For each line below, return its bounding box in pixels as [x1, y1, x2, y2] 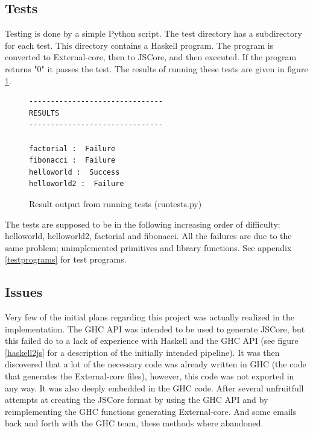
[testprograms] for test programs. [5, 253, 127, 266]
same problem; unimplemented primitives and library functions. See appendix [5, 241, 292, 254]
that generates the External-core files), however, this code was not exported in [5, 370, 294, 382]
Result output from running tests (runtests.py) [29, 197, 202, 210]
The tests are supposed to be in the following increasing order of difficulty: [5, 217, 280, 230]
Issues [5, 282, 43, 301]
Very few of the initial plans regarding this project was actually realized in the [5, 311, 294, 323]
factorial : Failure [29, 144, 116, 153]
